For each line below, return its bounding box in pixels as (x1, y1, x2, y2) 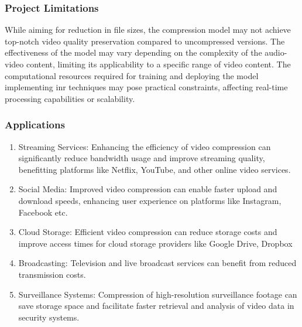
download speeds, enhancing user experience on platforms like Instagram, (18, 194, 282, 206)
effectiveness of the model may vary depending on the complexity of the (5, 46, 262, 59)
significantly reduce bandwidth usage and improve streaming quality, (18, 152, 265, 164)
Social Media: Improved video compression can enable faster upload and (18, 183, 277, 195)
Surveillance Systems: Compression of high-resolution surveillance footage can (18, 288, 297, 300)
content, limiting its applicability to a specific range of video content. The (26, 58, 291, 70)
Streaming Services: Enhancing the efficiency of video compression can (18, 140, 271, 152)
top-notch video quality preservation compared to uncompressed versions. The (5, 35, 285, 47)
